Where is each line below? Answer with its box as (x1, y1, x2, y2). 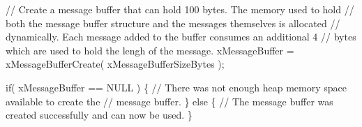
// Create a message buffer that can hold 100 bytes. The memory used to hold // (6, 2, 354, 16)
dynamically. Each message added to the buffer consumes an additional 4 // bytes (6, 29, 356, 44)
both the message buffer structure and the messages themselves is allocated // (6, 15, 340, 30)
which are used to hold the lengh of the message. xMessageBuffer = (6, 43, 294, 57)
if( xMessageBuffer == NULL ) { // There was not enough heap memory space (6, 80, 347, 94)
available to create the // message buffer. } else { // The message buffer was (6, 94, 333, 108)
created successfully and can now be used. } (6, 107, 193, 122)
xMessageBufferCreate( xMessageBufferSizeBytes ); (6, 57, 225, 71)
